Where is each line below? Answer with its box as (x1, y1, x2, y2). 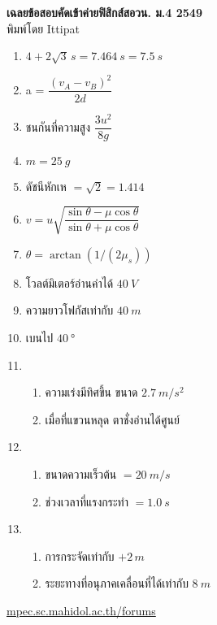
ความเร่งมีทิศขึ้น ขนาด (45, 384, 138, 401)
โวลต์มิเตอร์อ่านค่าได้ (25, 274, 114, 291)
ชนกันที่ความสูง (25, 118, 91, 135)
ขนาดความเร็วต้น (45, 465, 117, 482)
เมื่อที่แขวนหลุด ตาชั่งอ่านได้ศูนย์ (45, 410, 180, 428)
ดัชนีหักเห (25, 177, 67, 194)
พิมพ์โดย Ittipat (7, 20, 80, 37)
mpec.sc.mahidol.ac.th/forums (7, 601, 156, 618)
